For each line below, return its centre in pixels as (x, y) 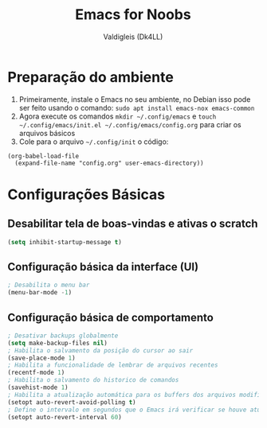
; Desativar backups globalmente (63, 336)
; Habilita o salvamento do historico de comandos (93, 380)
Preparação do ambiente (91, 77)
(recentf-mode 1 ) (36, 373)
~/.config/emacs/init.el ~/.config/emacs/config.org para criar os (130, 124)
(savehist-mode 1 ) (38, 387)
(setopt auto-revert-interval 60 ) (65, 417)
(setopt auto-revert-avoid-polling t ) (72, 402)
